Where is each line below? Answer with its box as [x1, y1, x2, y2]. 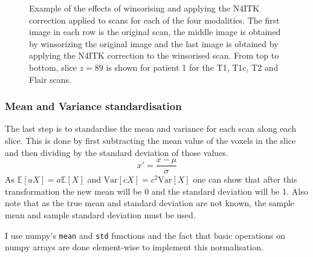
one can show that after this [193, 173, 297, 186]
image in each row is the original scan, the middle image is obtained [29, 25, 281, 38]
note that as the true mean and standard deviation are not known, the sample [5, 197, 295, 209]
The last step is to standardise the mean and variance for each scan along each [5, 122, 296, 135]
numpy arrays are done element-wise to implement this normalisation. [5, 241, 263, 253]
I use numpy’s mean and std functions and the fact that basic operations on [5, 229, 285, 241]
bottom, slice [29, 60, 77, 73]
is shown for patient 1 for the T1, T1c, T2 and [106, 60, 279, 73]
